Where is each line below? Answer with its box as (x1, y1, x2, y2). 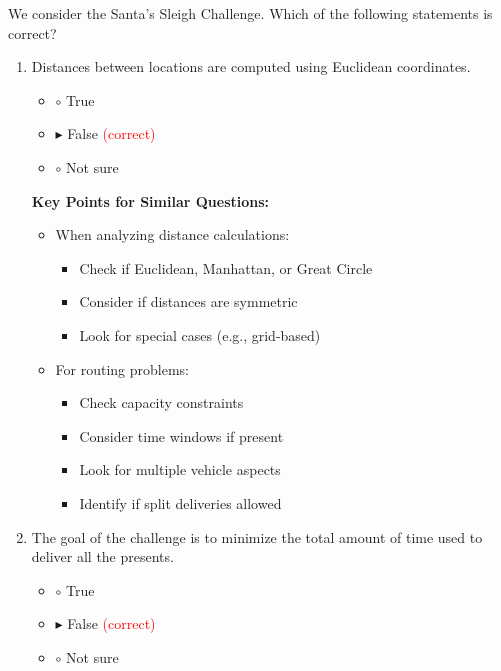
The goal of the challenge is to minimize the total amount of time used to (31, 526, 483, 547)
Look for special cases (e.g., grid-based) (79, 324, 321, 345)
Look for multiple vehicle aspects (79, 459, 281, 480)
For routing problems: (55, 358, 190, 379)
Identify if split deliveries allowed (79, 492, 282, 513)
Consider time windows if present (79, 425, 284, 446)
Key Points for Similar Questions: (31, 190, 270, 211)
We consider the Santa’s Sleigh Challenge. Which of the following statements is (8, 3, 493, 23)
